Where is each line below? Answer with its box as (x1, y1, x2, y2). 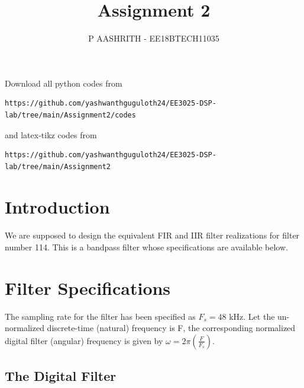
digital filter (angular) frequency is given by (5, 334, 163, 346)
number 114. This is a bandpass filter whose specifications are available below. (5, 241, 288, 253)
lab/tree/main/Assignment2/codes (5, 110, 136, 119)
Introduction (5, 195, 110, 219)
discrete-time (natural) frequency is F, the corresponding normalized (47, 322, 296, 334)
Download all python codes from (5, 77, 122, 89)
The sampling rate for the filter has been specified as (5, 310, 196, 322)
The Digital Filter (5, 367, 117, 385)
